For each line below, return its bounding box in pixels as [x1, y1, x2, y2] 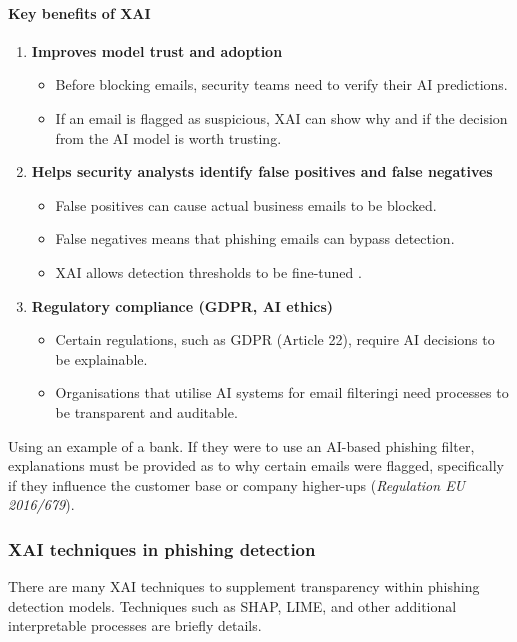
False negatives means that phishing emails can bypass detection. [55, 228, 455, 249]
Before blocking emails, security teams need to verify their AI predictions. [55, 74, 508, 95]
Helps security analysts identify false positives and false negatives [31, 161, 493, 182]
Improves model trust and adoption [31, 40, 283, 61]
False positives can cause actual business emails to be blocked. [55, 194, 437, 215]
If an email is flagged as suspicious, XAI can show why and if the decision [55, 107, 508, 128]
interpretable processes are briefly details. [8, 615, 262, 636]
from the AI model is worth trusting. [55, 127, 282, 148]
